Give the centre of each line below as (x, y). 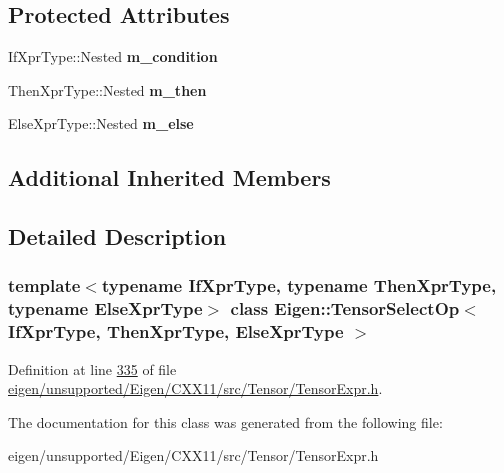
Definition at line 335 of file (92, 368)
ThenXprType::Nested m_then (107, 89)
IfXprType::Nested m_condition (113, 56)
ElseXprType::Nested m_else (101, 123)
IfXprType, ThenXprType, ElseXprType (176, 331)
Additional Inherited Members (169, 177)
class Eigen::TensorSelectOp (345, 308)
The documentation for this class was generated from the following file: (225, 421)
